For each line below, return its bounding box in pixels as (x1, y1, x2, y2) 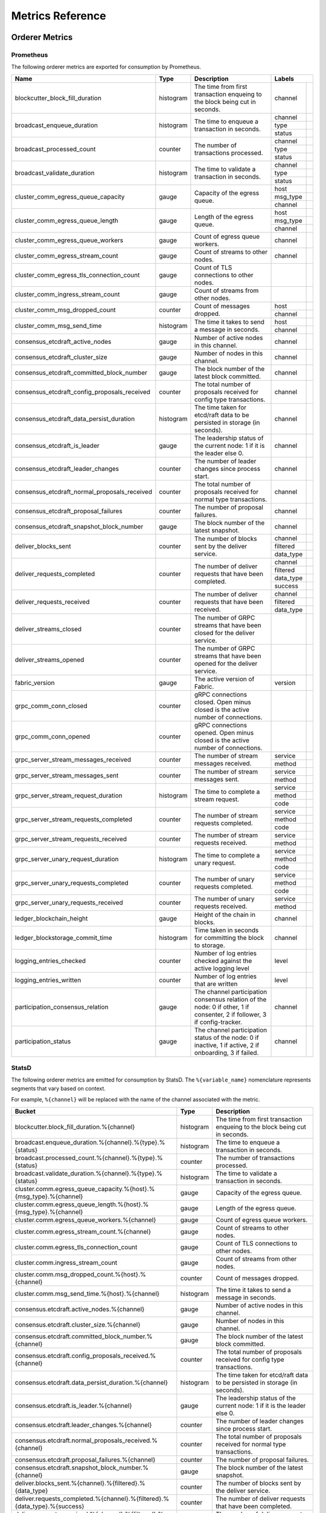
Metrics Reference (11, 9, 106, 22)
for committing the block (194, 933, 264, 942)
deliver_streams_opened (14, 655, 85, 664)
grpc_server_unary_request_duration (14, 855, 119, 863)
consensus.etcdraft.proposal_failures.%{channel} (14, 1456, 156, 1464)
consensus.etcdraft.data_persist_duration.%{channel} (14, 1378, 168, 1387)
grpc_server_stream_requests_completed (14, 815, 133, 823)
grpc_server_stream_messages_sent (14, 772, 119, 780)
